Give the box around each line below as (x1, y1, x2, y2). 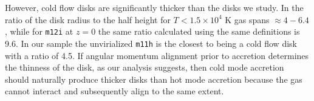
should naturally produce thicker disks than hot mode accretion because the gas (5, 72, 302, 85)
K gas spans (225, 13, 270, 26)
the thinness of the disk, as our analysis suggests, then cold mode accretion (5, 61, 284, 74)
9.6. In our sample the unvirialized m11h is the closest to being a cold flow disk (5, 37, 297, 49)
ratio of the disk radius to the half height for (5, 13, 171, 26)
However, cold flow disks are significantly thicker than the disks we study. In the (5, 1, 304, 13)
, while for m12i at (5, 25, 73, 38)
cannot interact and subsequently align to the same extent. (5, 85, 224, 97)
